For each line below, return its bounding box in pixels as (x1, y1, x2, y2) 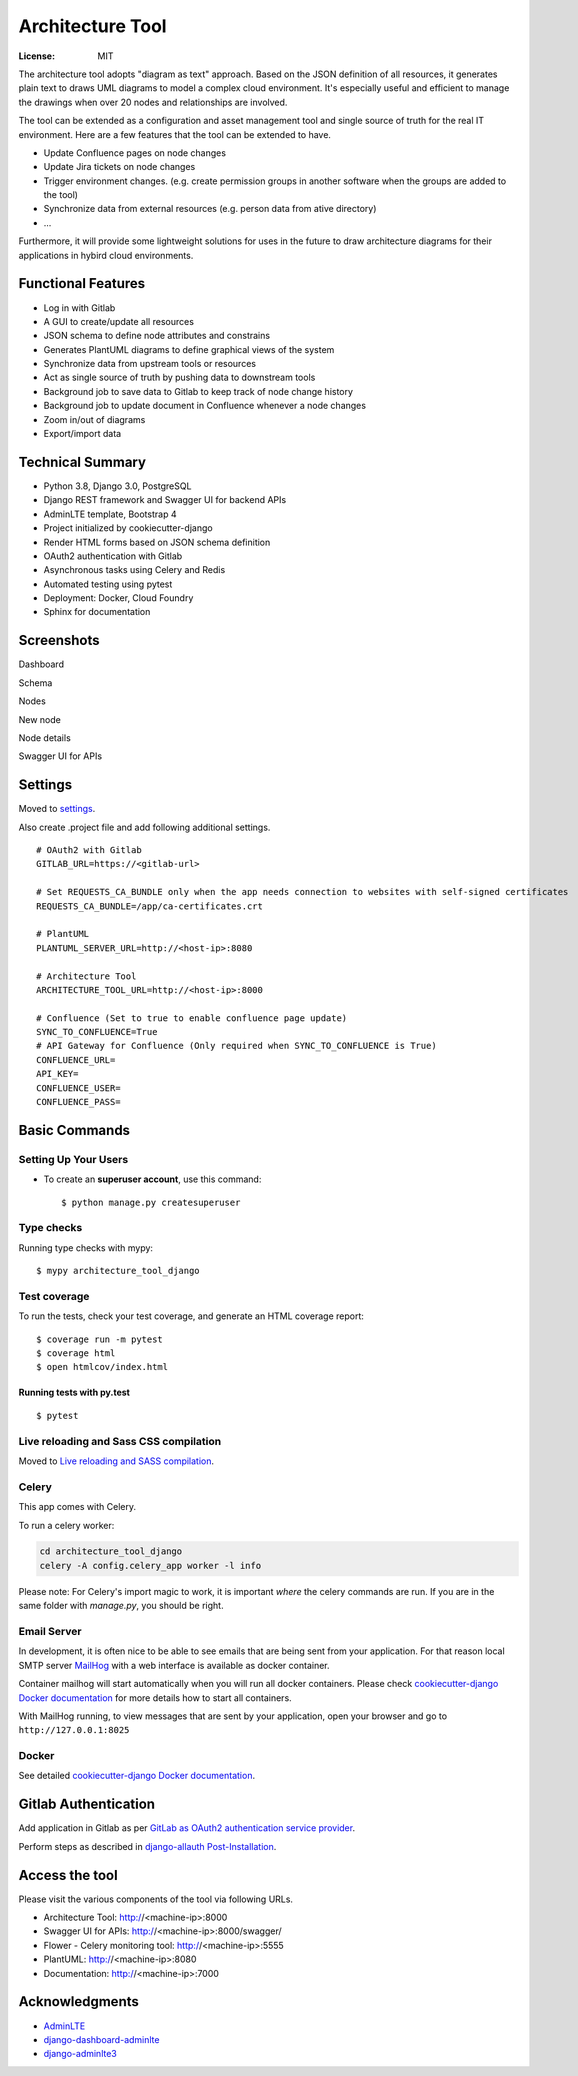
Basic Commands (18, 1121, 130, 1139)
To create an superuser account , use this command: (43, 1173, 262, 1185)
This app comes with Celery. (18, 1501, 137, 1513)
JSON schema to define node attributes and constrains (43, 330, 270, 342)
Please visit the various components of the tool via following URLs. (18, 1893, 294, 1905)
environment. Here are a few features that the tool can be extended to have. (18, 128, 332, 140)
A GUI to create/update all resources (43, 315, 195, 327)
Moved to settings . (18, 803, 96, 815)
